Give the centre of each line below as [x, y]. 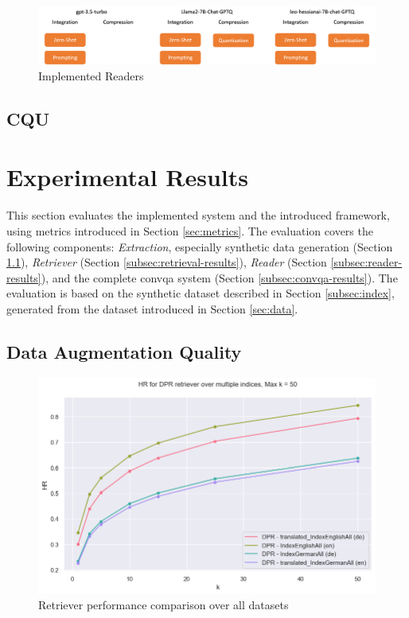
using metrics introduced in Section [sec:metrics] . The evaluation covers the [190, 230]
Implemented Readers [91, 75]
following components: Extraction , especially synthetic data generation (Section [200, 246]
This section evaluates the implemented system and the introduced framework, [198, 215]
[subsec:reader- [366, 262]
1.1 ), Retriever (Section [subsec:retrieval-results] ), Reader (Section [167, 262]
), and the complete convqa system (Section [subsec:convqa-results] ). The [219, 277]
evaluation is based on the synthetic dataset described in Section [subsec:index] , [201, 293]
